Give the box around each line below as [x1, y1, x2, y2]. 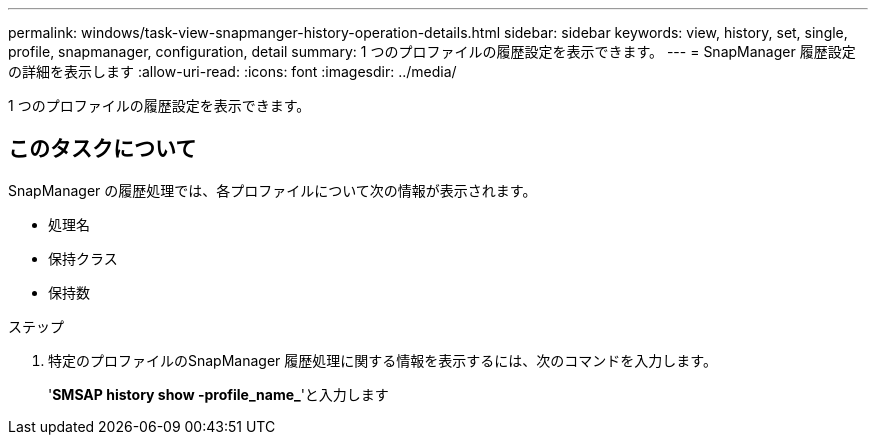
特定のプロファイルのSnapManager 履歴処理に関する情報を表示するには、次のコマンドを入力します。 [48, 351, 717, 369]
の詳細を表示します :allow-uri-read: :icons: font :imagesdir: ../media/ [8, 63, 457, 80]
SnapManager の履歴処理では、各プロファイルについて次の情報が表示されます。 [8, 181, 537, 199]
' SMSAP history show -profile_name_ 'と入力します [48, 385, 389, 403]
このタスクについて [8, 136, 197, 162]
